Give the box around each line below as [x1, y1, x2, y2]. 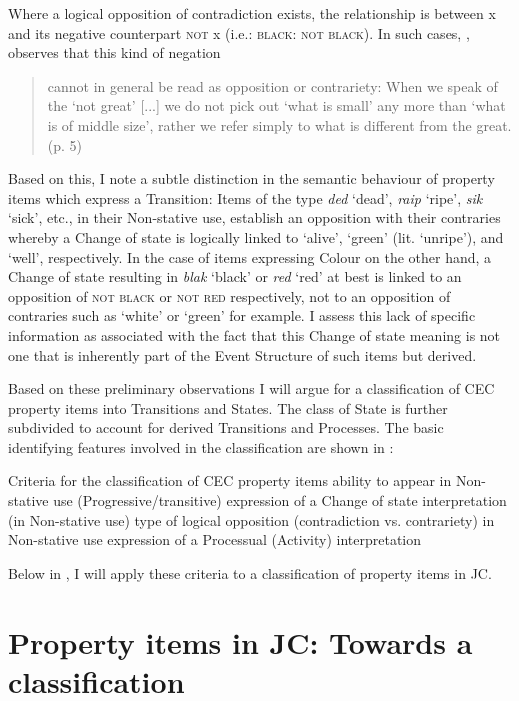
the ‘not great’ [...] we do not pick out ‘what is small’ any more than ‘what [47, 95, 506, 116]
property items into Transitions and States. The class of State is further [8, 397, 448, 418]
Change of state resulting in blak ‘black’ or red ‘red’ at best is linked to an [8, 266, 462, 287]
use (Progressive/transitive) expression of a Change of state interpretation [53, 490, 507, 511]
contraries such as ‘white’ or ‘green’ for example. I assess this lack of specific [8, 305, 476, 326]
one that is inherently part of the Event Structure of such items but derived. [8, 344, 477, 365]
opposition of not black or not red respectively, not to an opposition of [8, 285, 451, 306]
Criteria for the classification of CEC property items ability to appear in [8, 470, 452, 491]
